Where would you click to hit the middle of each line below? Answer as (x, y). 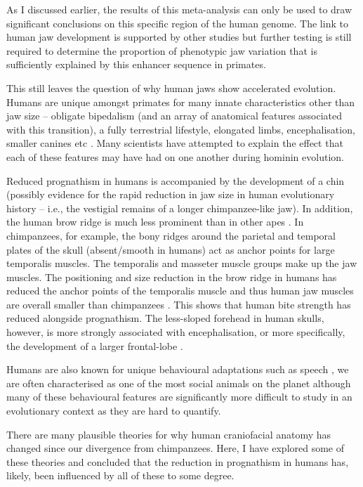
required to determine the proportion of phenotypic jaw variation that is (162, 50)
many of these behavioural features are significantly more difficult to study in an (179, 397)
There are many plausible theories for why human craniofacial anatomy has (169, 434)
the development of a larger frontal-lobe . (95, 345)
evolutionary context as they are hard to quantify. (114, 411)
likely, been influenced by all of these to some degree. (120, 475)
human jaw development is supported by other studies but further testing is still (179, 37)
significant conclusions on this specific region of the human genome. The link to (177, 23)
